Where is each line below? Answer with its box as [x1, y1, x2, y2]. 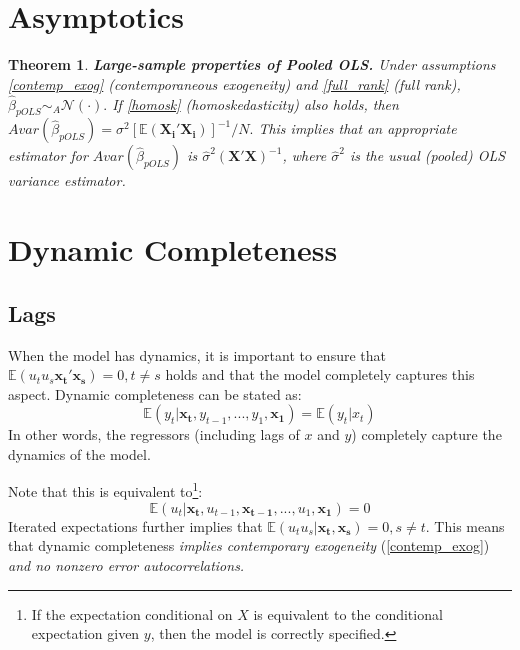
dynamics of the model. [8, 443, 151, 464]
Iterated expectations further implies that [8, 515, 263, 536]
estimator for [8, 145, 88, 166]
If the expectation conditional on [31, 603, 233, 624]
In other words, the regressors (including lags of [8, 424, 300, 445]
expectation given [31, 623, 140, 644]
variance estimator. [8, 170, 126, 191]
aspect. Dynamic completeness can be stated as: [8, 383, 302, 404]
